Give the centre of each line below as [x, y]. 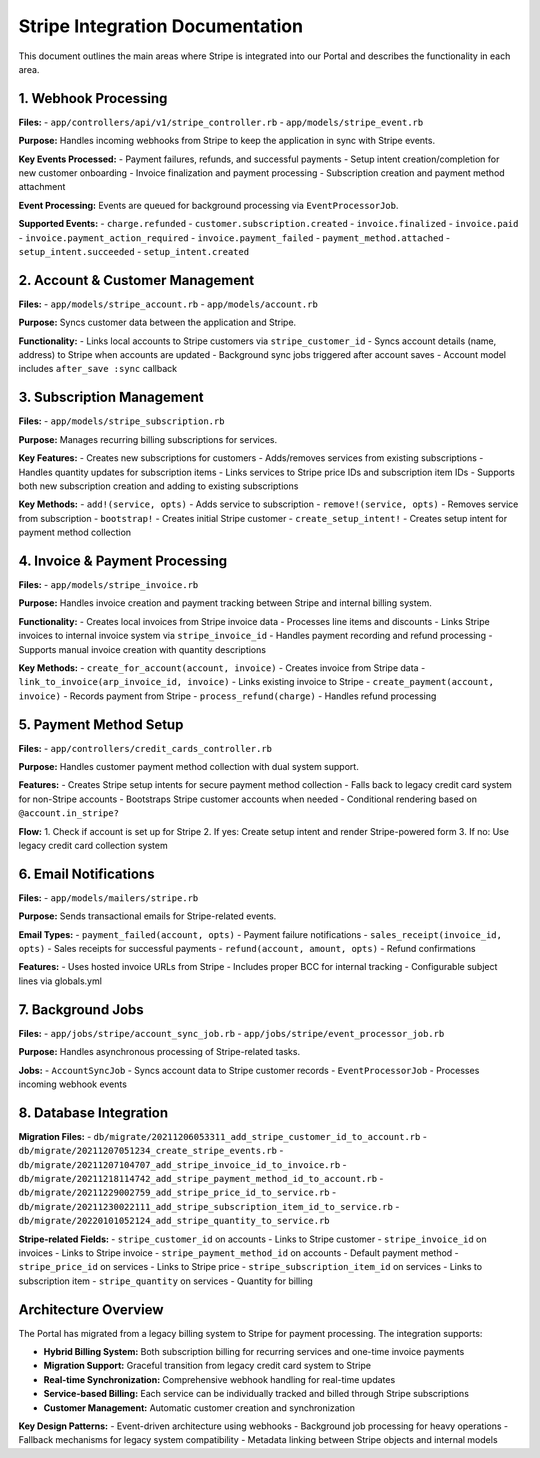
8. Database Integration [93, 1112]
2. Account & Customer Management [136, 280]
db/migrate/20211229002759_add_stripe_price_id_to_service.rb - [177, 1192]
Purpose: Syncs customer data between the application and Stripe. [157, 322]
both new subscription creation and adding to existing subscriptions [158, 486]
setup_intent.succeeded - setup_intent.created [134, 251]
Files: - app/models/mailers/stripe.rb [108, 897]
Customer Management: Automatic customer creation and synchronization [199, 1407]
